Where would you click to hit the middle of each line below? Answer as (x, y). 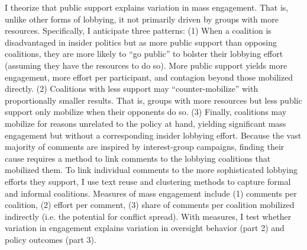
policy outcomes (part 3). (51, 239)
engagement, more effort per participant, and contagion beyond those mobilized (149, 77)
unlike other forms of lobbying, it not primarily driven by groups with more (142, 19)
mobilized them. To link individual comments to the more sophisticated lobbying (151, 170)
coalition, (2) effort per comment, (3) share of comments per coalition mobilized (150, 205)
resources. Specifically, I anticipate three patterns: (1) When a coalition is (138, 31)
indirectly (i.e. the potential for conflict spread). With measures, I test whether (148, 216)
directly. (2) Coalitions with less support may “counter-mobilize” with (132, 89)
